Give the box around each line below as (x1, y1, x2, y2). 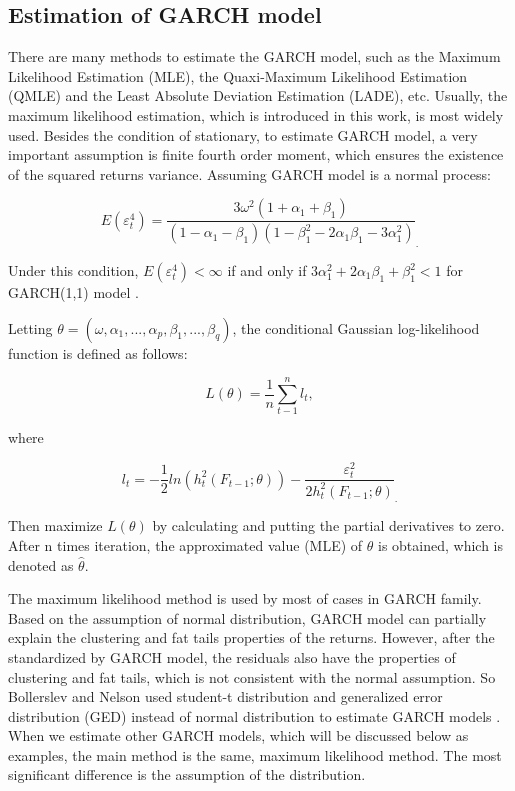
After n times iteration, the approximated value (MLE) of (8, 534, 363, 555)
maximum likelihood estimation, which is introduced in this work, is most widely (8, 104, 504, 125)
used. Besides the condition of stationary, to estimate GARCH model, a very (8, 124, 478, 145)
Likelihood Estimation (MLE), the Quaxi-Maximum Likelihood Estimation (8, 65, 468, 86)
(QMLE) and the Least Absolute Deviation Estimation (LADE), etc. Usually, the (8, 85, 508, 106)
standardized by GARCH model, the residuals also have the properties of (8, 646, 456, 667)
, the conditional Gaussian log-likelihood (232, 317, 480, 338)
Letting (8, 317, 53, 338)
